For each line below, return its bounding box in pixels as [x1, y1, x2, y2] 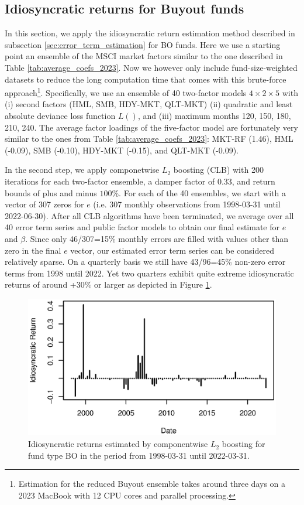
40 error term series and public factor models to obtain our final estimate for [5, 221, 280, 233]
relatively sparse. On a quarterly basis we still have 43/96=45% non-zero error [5, 255, 286, 268]
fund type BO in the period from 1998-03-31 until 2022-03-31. [28, 449, 250, 461]
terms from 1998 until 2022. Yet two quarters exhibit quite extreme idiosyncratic [5, 267, 294, 279]
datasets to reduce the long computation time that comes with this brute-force [5, 73, 286, 85]
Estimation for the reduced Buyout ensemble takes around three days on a [18, 477, 286, 490]
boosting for [222, 438, 265, 450]
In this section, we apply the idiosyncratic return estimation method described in [5, 27, 295, 39]
